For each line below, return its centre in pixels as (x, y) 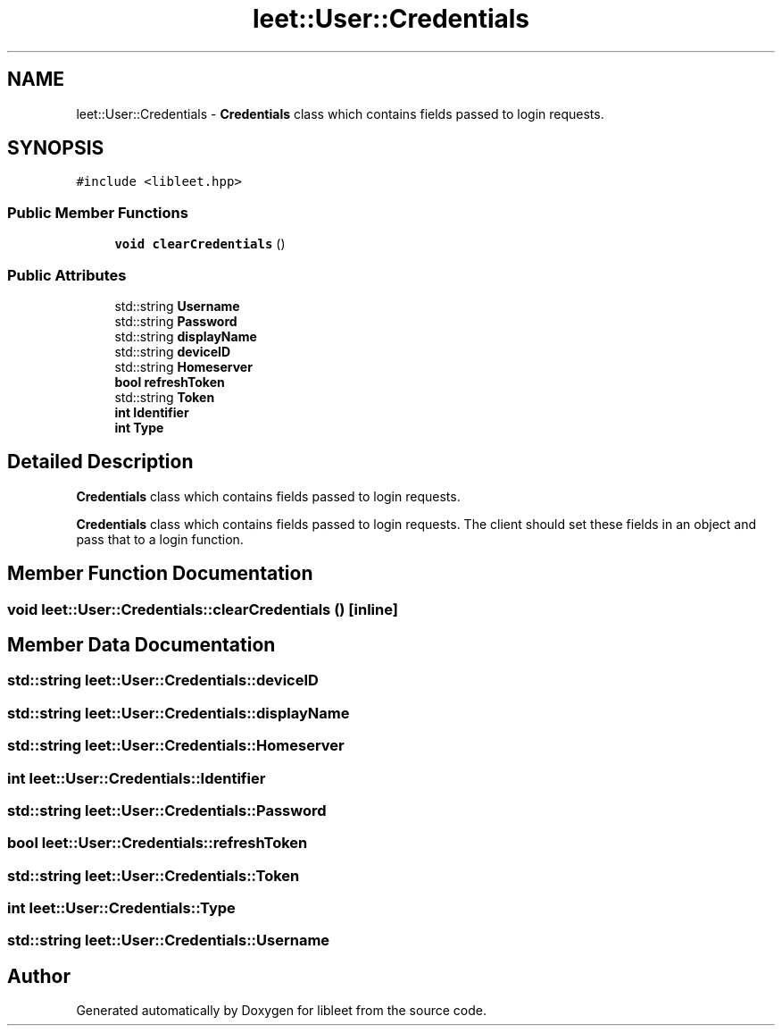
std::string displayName (186, 336)
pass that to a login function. (160, 539)
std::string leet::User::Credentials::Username (169, 941)
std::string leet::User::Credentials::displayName (179, 713)
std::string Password (176, 321)
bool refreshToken (170, 382)
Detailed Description (100, 462)
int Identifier (152, 412)
